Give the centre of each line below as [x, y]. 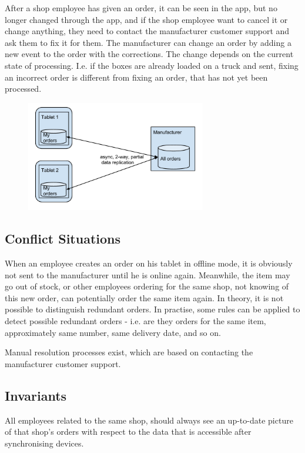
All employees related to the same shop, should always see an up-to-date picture [149, 420]
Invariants [36, 395]
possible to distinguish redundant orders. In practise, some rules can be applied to [152, 309]
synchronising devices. [44, 443]
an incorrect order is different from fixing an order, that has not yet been [136, 77]
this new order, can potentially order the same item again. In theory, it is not [144, 297]
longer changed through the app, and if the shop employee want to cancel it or [146, 19]
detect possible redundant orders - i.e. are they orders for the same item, [135, 320]
